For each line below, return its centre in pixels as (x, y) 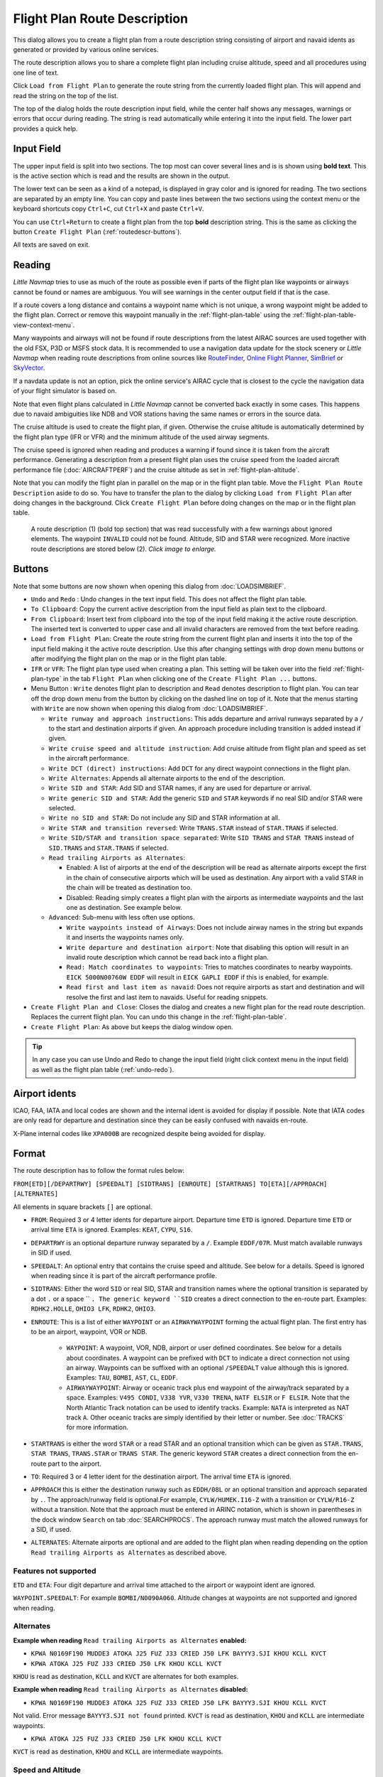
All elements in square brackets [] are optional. (83, 1207)
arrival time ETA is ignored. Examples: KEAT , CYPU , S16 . (112, 1230)
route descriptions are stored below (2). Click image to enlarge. (123, 549)
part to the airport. (75, 1464)
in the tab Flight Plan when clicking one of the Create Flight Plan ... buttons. (190, 679)
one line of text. (36, 73)
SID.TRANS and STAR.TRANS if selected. (109, 848)
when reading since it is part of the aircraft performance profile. (124, 1275)
